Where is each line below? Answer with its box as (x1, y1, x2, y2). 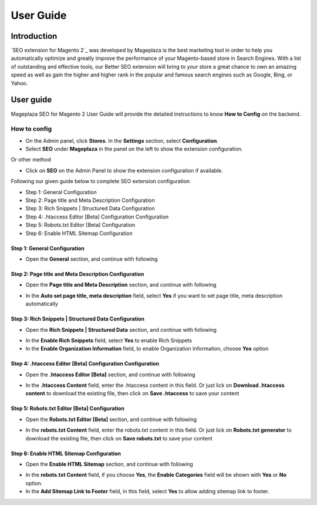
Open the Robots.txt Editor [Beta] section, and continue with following (25, 416, 197, 423)
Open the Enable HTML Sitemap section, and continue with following (25, 461, 193, 468)
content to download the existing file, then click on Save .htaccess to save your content (25, 390, 240, 397)
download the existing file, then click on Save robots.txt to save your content (25, 435, 213, 442)
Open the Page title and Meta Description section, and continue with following (25, 281, 217, 288)
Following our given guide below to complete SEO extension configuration (11, 178, 190, 185)
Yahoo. (11, 79, 28, 86)
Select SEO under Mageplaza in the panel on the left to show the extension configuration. (25, 146, 243, 153)
